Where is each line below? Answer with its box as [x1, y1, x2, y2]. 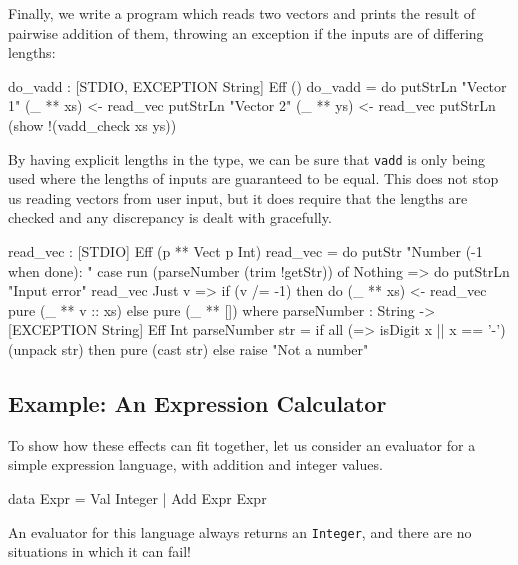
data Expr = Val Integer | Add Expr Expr [8, 487, 267, 508]
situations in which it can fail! [8, 541, 191, 562]
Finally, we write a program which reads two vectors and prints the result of [8, 3, 476, 23]
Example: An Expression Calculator [8, 387, 387, 418]
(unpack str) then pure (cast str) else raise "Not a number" [8, 338, 369, 359]
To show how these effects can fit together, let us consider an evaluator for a [8, 434, 476, 455]
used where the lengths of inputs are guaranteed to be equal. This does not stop [8, 168, 499, 189]
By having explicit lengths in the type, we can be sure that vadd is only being [8, 148, 486, 169]
